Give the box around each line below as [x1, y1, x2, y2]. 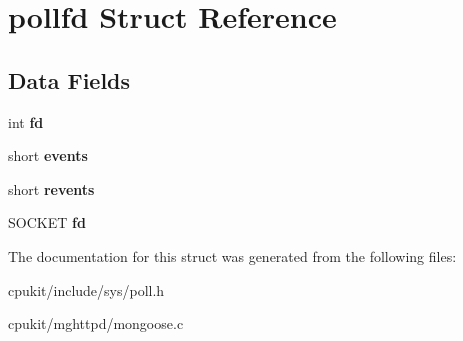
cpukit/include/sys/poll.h [8, 279, 165, 300]
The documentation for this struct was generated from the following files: [8, 245, 457, 266]
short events [8, 145, 88, 166]
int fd [8, 111, 44, 132]
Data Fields [8, 64, 131, 95]
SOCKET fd [8, 212, 86, 233]
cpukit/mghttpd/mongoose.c [8, 313, 184, 334]
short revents [8, 178, 95, 199]
